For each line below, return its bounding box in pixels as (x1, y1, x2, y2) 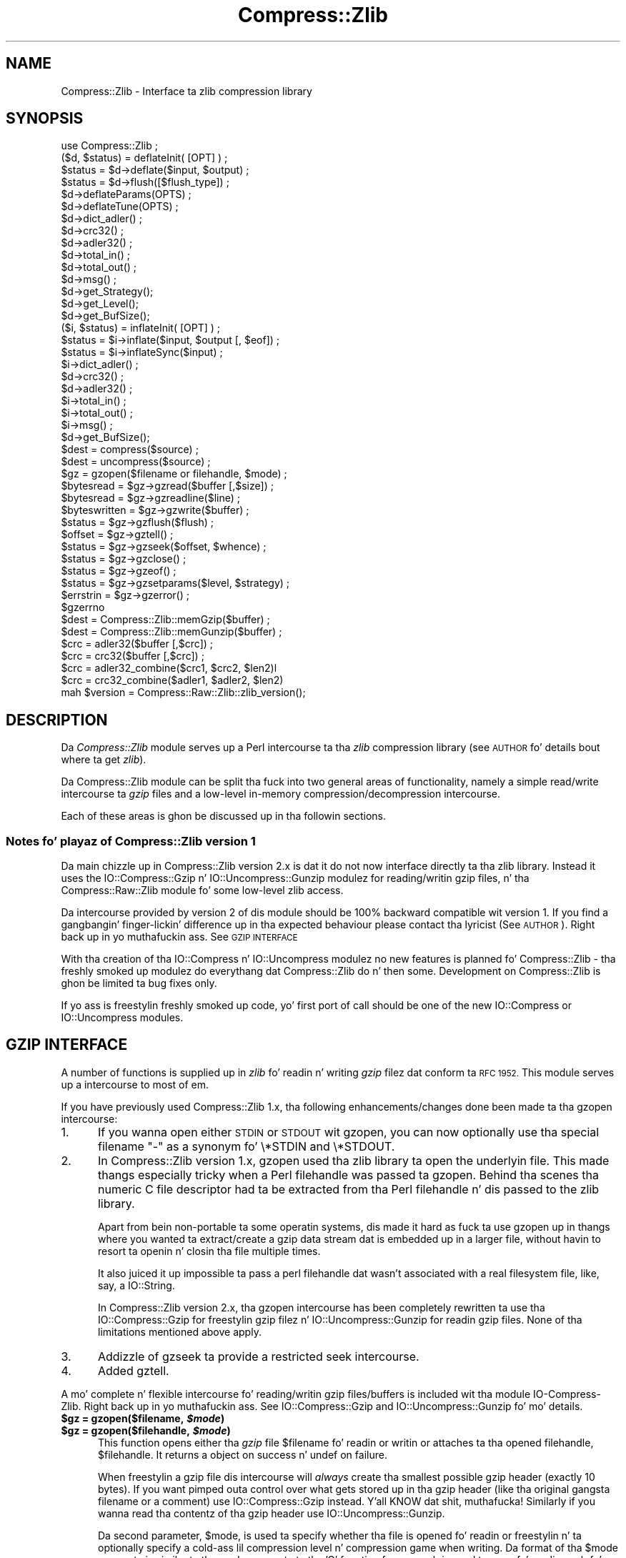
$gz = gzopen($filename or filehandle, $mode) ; (61, 467, 287, 480)
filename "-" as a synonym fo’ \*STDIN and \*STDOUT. (97, 1138, 395, 1153)
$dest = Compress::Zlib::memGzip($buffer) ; (61, 613, 270, 626)
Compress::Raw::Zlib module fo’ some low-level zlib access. (61, 884, 344, 897)
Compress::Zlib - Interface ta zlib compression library (61, 84, 312, 97)
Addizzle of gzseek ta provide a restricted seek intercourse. (97, 1349, 419, 1364)
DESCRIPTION (6, 710, 108, 729)
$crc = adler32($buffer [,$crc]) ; (61, 637, 214, 650)
